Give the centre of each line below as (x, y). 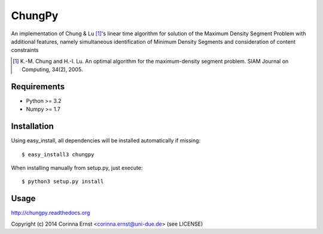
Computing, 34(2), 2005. (52, 69)
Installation (32, 127)
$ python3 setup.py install (63, 182)
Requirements (38, 86)
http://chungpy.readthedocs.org (51, 213)
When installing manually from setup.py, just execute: (77, 168)
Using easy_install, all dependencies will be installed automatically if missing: (106, 141)
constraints (25, 50)
